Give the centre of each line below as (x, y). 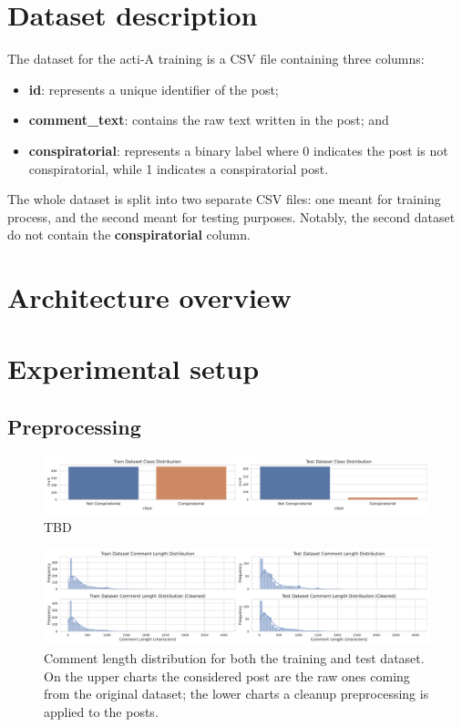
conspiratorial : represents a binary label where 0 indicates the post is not (238, 150)
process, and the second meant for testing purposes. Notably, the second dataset (231, 216)
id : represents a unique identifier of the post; (154, 89)
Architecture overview (149, 297)
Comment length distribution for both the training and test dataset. (234, 657)
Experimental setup (133, 369)
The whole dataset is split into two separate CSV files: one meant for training (224, 199)
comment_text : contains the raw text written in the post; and (209, 120)
